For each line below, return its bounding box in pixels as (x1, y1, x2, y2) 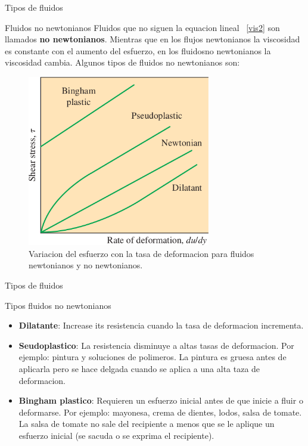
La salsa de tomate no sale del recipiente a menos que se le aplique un (18, 417, 275, 430)
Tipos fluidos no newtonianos (5, 299, 111, 311)
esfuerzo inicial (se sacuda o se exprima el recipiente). (18, 429, 214, 441)
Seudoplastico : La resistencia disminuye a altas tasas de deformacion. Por (18, 339, 294, 351)
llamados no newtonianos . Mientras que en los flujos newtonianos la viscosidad (5, 33, 300, 45)
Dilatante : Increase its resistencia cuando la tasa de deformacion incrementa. (18, 319, 304, 332)
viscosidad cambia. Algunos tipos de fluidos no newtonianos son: (5, 56, 240, 69)
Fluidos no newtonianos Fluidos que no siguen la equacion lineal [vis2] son (5, 21, 280, 33)
